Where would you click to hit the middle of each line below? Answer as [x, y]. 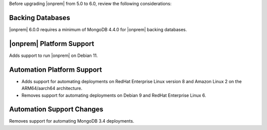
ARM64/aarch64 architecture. [52, 88]
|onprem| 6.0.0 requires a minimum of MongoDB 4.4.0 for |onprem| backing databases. [98, 29]
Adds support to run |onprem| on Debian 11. [54, 55]
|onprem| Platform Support [52, 44]
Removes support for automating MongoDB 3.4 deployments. [72, 121]
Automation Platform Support [56, 69]
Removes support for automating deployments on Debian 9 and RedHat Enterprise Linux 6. [114, 95]
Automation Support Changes [56, 109]
